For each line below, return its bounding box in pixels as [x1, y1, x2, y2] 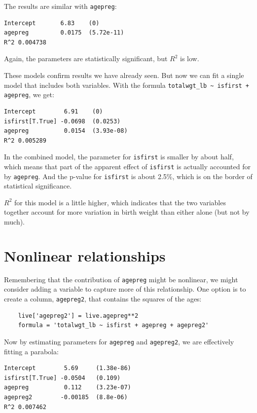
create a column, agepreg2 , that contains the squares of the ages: [4, 294, 202, 304]
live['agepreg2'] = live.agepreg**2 [18, 312, 139, 319]
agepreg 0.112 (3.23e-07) [4, 384, 131, 391]
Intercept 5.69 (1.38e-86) [4, 365, 131, 372]
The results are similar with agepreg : [4, 1, 117, 11]
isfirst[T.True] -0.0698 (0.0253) [4, 117, 121, 125]
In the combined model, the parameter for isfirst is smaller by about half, [4, 151, 234, 162]
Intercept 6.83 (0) [4, 19, 100, 27]
